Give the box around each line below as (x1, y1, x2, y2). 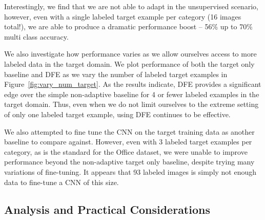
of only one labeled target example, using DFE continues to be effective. (4, 108, 231, 119)
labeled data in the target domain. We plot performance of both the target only (4, 58, 255, 69)
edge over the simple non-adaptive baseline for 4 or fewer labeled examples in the (4, 88, 259, 99)
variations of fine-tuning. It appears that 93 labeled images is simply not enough (4, 166, 257, 177)
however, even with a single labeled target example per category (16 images (4, 11, 241, 22)
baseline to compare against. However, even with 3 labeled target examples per (4, 136, 252, 147)
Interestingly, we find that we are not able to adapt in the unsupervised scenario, (4, 1, 258, 11)
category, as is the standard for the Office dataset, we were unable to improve (4, 146, 248, 157)
